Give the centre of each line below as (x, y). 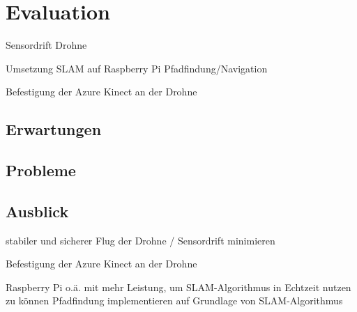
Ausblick (37, 211)
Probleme (41, 170)
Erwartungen (54, 129)
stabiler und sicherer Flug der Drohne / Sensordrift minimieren (140, 240)
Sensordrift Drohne (46, 45)
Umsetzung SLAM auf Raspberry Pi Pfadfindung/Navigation (137, 68)
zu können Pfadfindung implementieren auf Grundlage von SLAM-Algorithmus (174, 301)
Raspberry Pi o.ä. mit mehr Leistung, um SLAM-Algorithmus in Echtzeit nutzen (178, 287)
